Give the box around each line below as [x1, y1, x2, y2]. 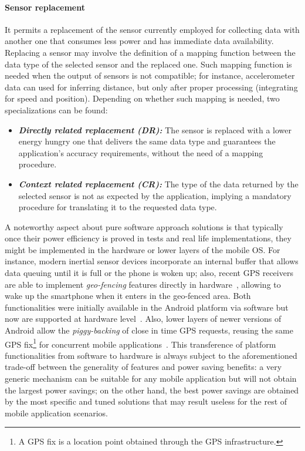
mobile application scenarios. [5, 406, 108, 419]
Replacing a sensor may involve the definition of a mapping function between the [5, 46, 296, 58]
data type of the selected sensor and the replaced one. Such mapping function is [5, 58, 292, 70]
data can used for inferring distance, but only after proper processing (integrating [5, 80, 298, 93]
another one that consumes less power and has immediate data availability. [5, 35, 274, 47]
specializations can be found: [5, 103, 108, 116]
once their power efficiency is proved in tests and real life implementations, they [5, 232, 292, 244]
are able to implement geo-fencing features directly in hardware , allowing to [5, 278, 281, 290]
